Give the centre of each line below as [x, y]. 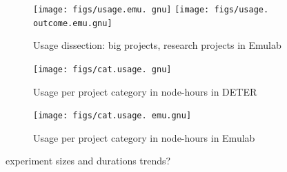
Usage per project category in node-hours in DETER [145, 91]
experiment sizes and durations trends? [88, 161]
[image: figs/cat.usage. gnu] [102, 69]
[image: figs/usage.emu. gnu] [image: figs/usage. [151, 10]
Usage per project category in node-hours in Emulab [144, 137]
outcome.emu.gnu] [73, 23]
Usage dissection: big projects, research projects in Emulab [157, 45]
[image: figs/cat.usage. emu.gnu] [112, 116]
